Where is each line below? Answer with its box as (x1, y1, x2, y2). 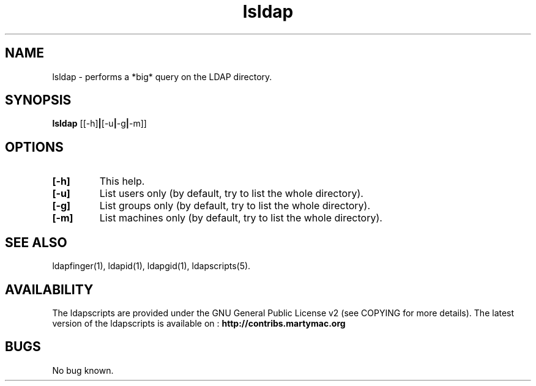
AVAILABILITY (5, 281, 94, 297)
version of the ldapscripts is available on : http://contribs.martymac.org (52, 317, 346, 328)
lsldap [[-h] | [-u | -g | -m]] (52, 118, 147, 129)
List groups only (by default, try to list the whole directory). (99, 199, 371, 212)
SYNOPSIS (5, 92, 72, 108)
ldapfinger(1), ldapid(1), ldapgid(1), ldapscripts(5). (52, 261, 251, 272)
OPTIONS (5, 139, 64, 155)
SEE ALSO (5, 234, 67, 250)
